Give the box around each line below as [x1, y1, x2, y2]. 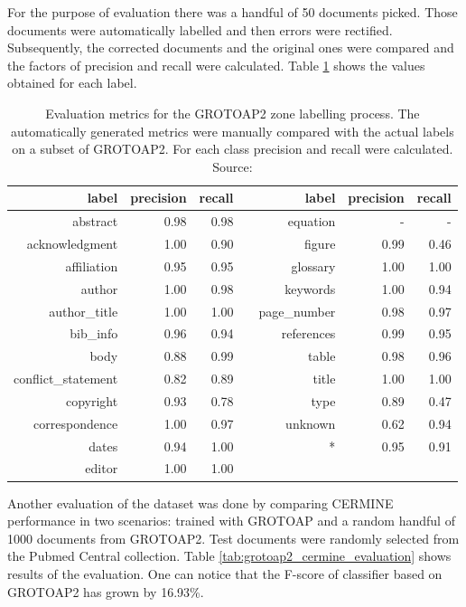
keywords [284, 279, 336, 298]
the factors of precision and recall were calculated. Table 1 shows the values [7, 55, 425, 74]
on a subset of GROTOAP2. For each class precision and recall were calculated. [12, 139, 453, 158]
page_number [258, 301, 336, 320]
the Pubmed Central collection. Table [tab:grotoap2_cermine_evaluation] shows [7, 546, 452, 565]
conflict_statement [14, 369, 118, 388]
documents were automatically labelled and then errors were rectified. [7, 20, 393, 39]
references [281, 324, 336, 343]
